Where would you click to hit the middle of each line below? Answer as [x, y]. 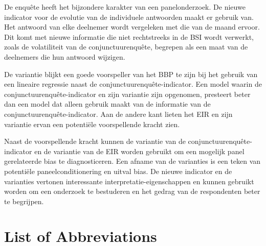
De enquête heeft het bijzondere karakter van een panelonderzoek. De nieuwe [125, 7]
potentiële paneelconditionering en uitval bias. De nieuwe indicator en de [118, 171]
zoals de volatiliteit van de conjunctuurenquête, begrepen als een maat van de [126, 47]
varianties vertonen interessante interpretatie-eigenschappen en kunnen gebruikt [129, 181]
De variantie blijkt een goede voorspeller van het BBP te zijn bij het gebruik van [131, 74]
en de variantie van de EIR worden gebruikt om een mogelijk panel [139, 151]
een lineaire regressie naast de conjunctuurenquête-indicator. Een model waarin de [133, 84]
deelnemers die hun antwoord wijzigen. [65, 56]
